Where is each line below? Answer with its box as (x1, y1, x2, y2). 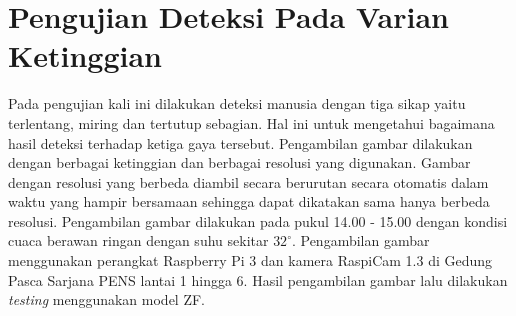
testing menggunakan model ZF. (8, 289, 206, 310)
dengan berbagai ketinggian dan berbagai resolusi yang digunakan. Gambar (8, 152, 471, 173)
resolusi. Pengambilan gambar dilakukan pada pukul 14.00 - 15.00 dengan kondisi (8, 210, 508, 231)
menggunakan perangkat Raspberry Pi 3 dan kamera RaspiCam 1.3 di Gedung (8, 250, 493, 271)
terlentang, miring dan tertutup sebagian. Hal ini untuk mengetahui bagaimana (8, 112, 495, 133)
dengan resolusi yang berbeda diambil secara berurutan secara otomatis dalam (8, 171, 489, 192)
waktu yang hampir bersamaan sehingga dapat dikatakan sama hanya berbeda (8, 191, 490, 212)
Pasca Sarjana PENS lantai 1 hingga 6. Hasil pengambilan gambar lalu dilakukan (8, 269, 508, 290)
